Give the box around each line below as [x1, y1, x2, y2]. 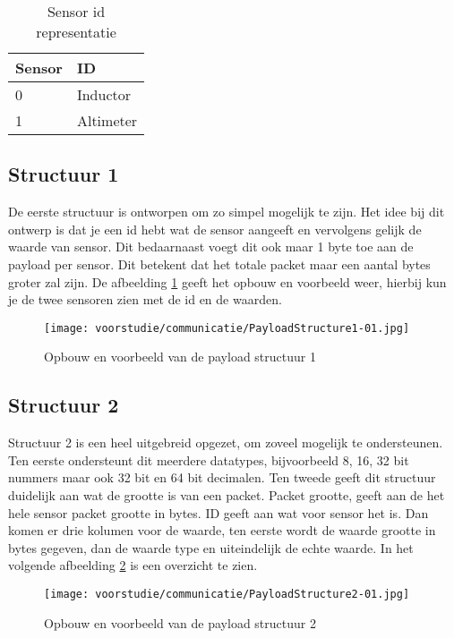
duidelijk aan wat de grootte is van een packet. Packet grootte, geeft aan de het [8, 486, 445, 504]
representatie [36, 21, 116, 42]
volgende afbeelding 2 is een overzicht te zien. [8, 556, 258, 574]
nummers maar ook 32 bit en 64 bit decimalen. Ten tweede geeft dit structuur [8, 468, 436, 487]
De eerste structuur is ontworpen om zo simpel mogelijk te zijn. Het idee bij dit [8, 202, 445, 221]
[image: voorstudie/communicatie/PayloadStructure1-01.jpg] [44, 321, 410, 335]
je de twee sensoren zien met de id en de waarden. [8, 290, 282, 309]
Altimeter [76, 110, 138, 131]
